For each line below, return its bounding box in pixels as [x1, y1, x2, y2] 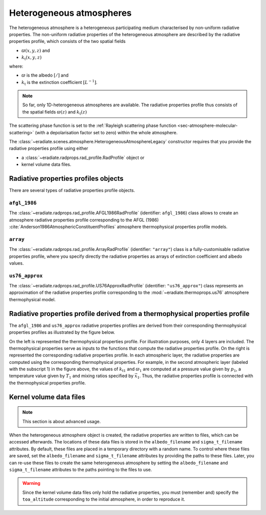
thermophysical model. [9, 296, 56, 302]
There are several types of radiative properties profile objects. [9, 188, 135, 194]
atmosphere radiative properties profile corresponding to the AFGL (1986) [9, 217, 159, 223]
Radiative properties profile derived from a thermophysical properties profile [9, 309, 250, 318]
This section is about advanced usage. [22, 418, 101, 424]
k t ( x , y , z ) [21, 55, 42, 61]
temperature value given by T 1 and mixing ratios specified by [9, 373, 134, 380]
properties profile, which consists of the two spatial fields [9, 39, 126, 44]
